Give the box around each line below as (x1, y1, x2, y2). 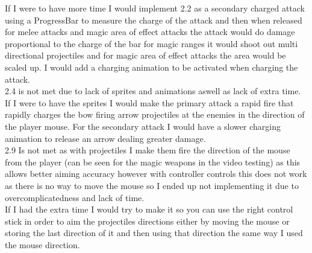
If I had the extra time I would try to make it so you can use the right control (5, 203, 293, 216)
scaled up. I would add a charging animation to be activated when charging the (5, 60, 298, 73)
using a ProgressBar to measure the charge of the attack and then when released (5, 13, 302, 26)
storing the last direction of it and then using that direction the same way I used (5, 226, 303, 239)
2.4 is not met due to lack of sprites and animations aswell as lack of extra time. (5, 85, 301, 97)
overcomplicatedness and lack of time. (5, 191, 145, 203)
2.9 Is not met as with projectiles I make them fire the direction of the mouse (5, 144, 290, 156)
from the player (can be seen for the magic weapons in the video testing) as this (5, 155, 301, 168)
